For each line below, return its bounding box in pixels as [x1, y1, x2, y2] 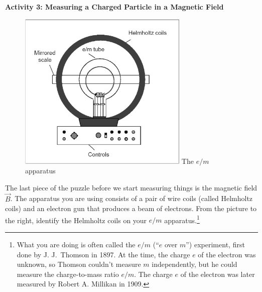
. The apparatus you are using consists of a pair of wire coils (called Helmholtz [10, 193, 253, 204]
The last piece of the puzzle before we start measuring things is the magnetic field [5, 182, 257, 192]
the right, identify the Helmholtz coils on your [5, 215, 147, 225]
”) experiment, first [186, 239, 245, 250]
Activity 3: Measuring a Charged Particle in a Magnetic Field [5, 2, 224, 12]
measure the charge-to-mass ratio [17, 268, 119, 279]
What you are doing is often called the [17, 239, 136, 250]
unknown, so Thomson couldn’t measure [17, 259, 141, 269]
